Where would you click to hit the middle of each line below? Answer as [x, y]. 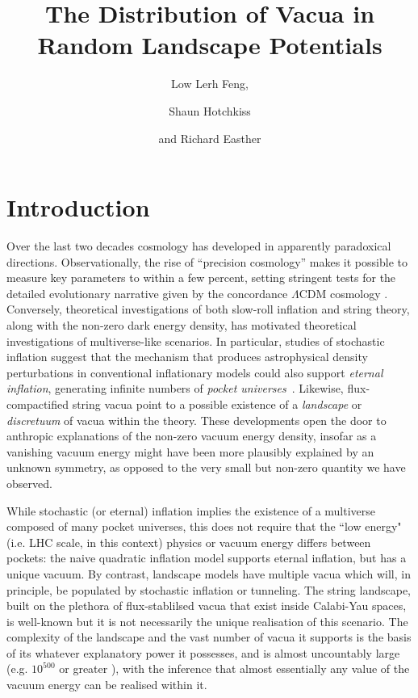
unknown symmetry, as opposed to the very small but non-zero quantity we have [206, 467]
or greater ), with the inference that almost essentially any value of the [234, 669]
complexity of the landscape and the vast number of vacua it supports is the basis [209, 637]
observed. [29, 483]
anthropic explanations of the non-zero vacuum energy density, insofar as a [192, 436]
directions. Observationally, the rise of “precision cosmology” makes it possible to [207, 261]
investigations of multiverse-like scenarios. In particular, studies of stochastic [196, 341]
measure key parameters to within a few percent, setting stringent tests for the [201, 278]
